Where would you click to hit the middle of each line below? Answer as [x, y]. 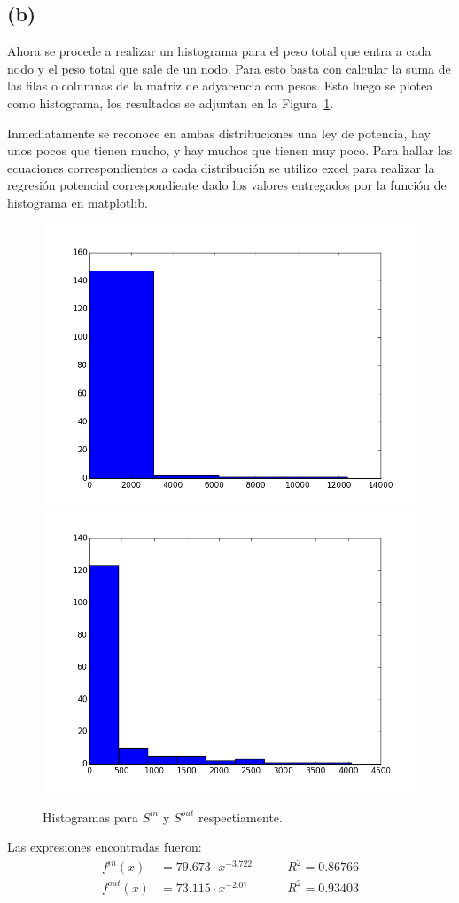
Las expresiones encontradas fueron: [105, 847]
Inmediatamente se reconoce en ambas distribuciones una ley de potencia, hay [219, 133]
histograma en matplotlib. [78, 202]
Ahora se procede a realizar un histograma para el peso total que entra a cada [219, 51]
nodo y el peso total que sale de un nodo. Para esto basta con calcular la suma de [229, 68]
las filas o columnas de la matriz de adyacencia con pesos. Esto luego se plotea [220, 86]
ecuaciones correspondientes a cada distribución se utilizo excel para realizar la [221, 167]
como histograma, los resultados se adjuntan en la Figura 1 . [171, 102]
